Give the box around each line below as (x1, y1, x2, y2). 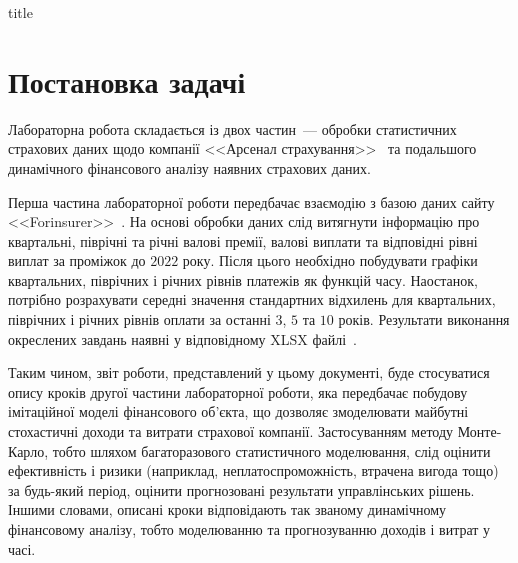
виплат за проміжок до (8, 250, 146, 271)
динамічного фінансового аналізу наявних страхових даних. (8, 157, 371, 178)
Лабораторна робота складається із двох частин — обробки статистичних (8, 118, 457, 139)
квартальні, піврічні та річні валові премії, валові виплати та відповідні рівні (8, 230, 478, 251)
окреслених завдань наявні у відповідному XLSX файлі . (8, 328, 358, 349)
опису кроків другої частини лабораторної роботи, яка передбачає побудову (8, 381, 468, 402)
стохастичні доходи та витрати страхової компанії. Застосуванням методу (8, 421, 454, 442)
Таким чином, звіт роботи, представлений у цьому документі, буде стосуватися (8, 362, 490, 383)
